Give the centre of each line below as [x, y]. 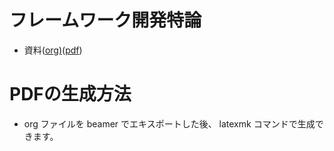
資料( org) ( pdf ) [53, 50]
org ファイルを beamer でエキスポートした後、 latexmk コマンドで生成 [169, 123]
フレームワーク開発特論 [105, 20]
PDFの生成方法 [70, 94]
